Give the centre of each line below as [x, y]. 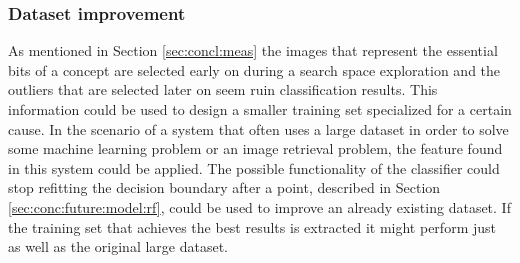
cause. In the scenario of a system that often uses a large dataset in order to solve [258, 128]
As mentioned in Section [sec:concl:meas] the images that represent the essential [253, 50]
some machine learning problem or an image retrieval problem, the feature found [255, 148]
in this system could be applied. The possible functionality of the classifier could [254, 167]
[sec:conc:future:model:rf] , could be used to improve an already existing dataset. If [259, 206]
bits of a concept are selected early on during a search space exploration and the [254, 69]
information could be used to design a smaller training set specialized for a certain [260, 109]
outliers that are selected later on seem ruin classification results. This [223, 89]
